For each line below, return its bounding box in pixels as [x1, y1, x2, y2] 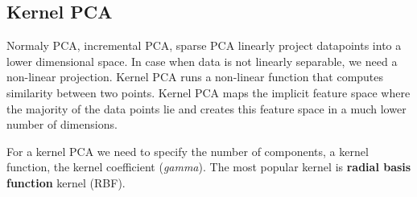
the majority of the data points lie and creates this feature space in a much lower [6, 100, 407, 117]
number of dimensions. [6, 116, 118, 133]
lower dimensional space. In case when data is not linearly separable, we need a [6, 52, 398, 69]
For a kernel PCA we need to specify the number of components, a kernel [6, 142, 369, 159]
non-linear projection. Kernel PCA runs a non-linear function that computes [6, 68, 384, 85]
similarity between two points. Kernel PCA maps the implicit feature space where [6, 84, 411, 101]
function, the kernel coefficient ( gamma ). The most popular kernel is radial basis [6, 158, 411, 175]
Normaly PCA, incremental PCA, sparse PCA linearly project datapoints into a [6, 37, 402, 54]
